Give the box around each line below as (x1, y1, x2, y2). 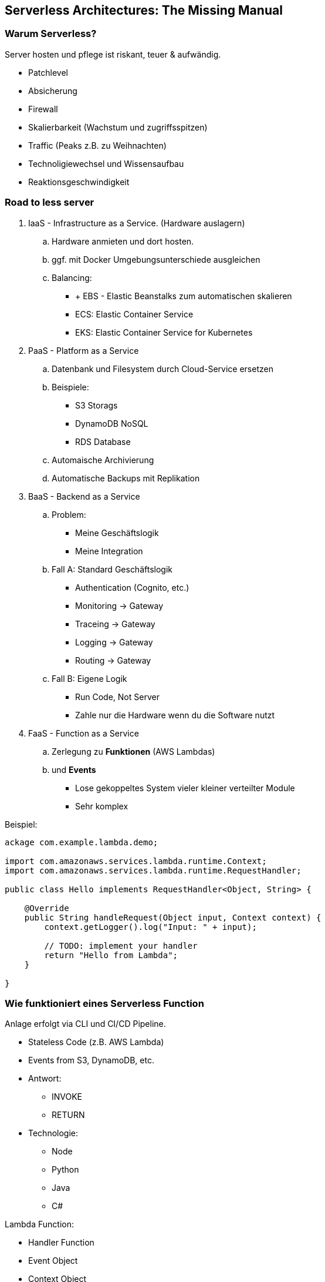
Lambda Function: (5, 1219, 74, 1230)
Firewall (28, 103, 58, 114)
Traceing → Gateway (75, 618, 155, 629)
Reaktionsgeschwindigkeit (28, 176, 130, 187)
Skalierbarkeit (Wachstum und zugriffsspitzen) (28, 122, 208, 132)
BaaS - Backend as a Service (28, 491, 140, 501)
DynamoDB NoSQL (75, 418, 148, 429)
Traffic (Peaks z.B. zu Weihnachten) (28, 140, 167, 150)
